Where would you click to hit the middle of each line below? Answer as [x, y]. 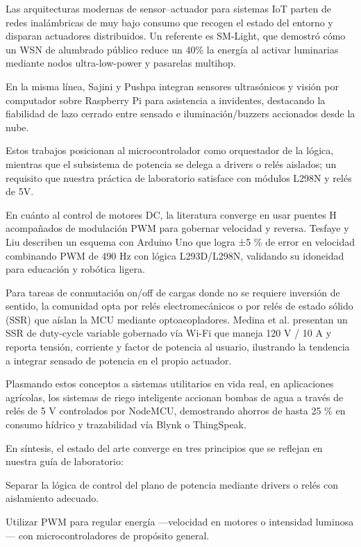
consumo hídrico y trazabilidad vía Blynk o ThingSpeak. [126, 424]
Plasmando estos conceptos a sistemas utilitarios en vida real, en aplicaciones [170, 384]
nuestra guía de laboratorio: [65, 461]
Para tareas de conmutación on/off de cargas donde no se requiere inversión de [173, 292]
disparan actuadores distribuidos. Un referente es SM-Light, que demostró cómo [176, 36]
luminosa [335, 521]
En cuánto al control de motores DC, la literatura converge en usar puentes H [171, 214]
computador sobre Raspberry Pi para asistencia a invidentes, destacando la [166, 100]
